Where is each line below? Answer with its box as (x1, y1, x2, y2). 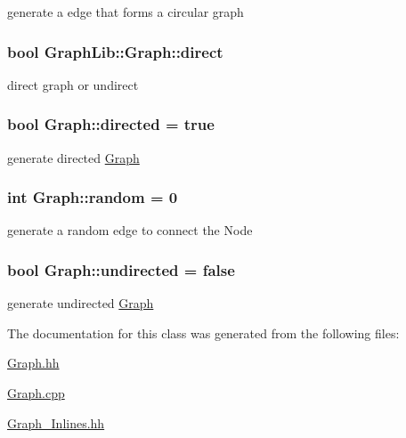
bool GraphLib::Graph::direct (7, 40, 223, 62)
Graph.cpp (7, 384, 65, 402)
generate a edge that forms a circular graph (7, 3, 244, 20)
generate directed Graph (7, 148, 140, 166)
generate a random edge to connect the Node (7, 221, 253, 239)
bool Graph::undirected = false (7, 258, 235, 280)
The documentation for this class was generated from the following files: (7, 323, 400, 342)
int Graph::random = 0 (7, 186, 178, 208)
